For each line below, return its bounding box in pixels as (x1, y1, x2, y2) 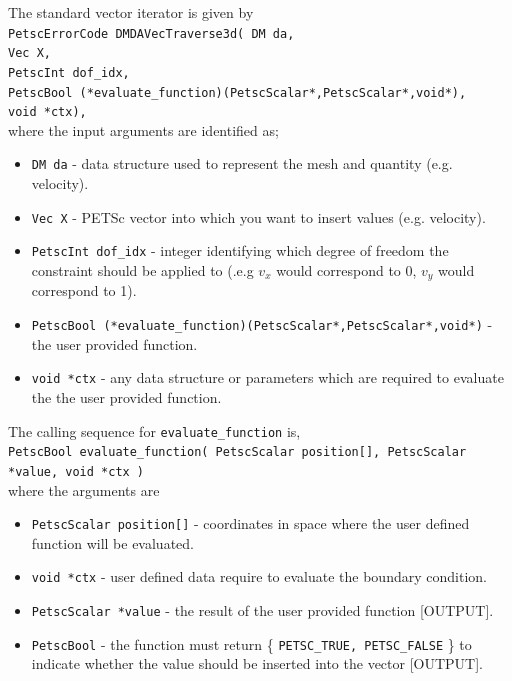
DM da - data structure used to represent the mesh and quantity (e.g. (31, 153, 453, 174)
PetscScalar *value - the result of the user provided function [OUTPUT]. (31, 600, 494, 621)
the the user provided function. (31, 386, 222, 407)
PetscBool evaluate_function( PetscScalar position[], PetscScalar (8, 445, 467, 460)
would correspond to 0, (276, 260, 417, 281)
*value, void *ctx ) (8, 464, 145, 479)
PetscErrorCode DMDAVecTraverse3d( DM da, (8, 26, 295, 41)
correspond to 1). (31, 280, 137, 301)
